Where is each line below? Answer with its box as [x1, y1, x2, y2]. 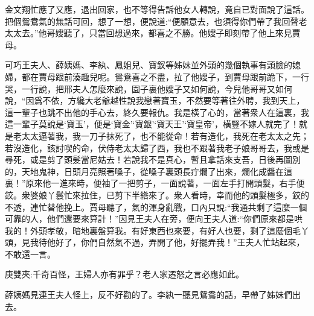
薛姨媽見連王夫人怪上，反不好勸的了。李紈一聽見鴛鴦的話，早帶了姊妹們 [5, 288, 292, 301]
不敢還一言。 [5, 247, 56, 260]
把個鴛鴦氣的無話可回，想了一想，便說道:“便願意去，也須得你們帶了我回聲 [5, 14, 299, 27]
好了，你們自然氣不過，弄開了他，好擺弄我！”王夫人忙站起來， [55, 236, 305, 248]
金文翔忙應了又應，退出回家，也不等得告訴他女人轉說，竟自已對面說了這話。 [5, 3, 309, 15]
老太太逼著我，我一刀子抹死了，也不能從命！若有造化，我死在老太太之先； [13, 129, 309, 142]
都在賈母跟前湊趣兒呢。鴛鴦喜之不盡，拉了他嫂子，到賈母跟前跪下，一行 [21, 70, 309, 83]
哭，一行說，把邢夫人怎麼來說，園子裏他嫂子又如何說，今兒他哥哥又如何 [5, 82, 292, 95]
